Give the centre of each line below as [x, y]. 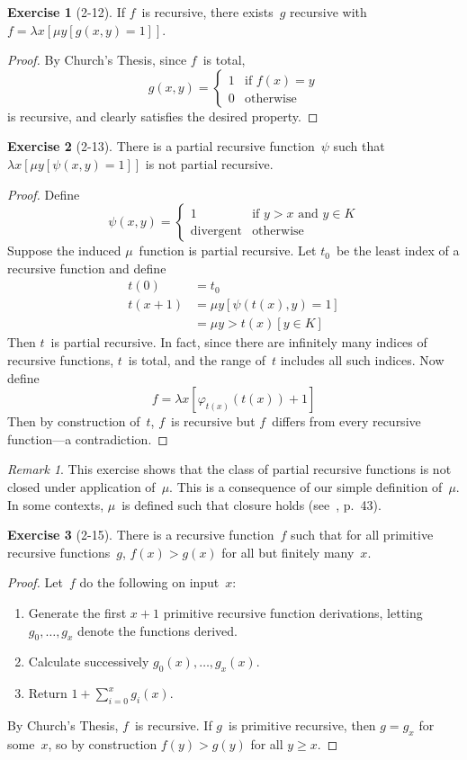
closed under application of [81, 487]
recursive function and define [87, 268]
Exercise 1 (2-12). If [66, 12]
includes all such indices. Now [362, 360]
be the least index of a [398, 250]
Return [48, 693]
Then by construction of [74, 421]
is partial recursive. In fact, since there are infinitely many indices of [239, 342]
